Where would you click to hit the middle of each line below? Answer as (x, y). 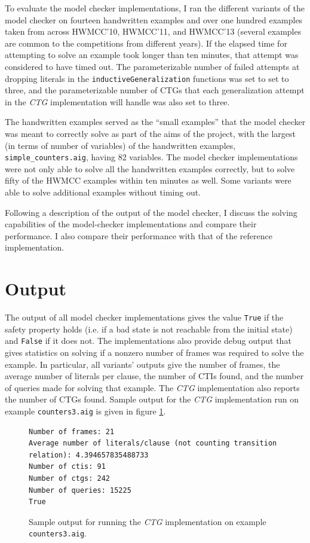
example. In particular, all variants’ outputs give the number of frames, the (142, 364)
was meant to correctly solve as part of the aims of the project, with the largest (151, 133)
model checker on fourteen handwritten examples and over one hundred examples (154, 19)
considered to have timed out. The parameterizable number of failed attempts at (152, 66)
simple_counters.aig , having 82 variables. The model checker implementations (151, 157)
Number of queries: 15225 (80, 490)
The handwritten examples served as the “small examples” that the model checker (155, 122)
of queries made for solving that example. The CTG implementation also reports (152, 387)
